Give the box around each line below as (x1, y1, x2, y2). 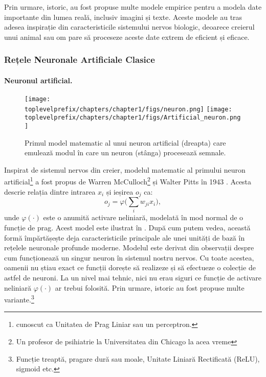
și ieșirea (106, 186, 134, 197)
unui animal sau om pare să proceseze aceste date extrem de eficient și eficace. (4, 31, 250, 42)
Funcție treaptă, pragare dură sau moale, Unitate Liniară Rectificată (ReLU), (16, 353, 260, 364)
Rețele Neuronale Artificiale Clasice (4, 53, 155, 66)
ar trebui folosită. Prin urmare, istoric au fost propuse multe (55, 282, 245, 293)
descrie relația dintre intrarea (4, 186, 96, 197)
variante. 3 (4, 293, 34, 304)
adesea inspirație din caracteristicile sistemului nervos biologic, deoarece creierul (4, 21, 255, 32)
